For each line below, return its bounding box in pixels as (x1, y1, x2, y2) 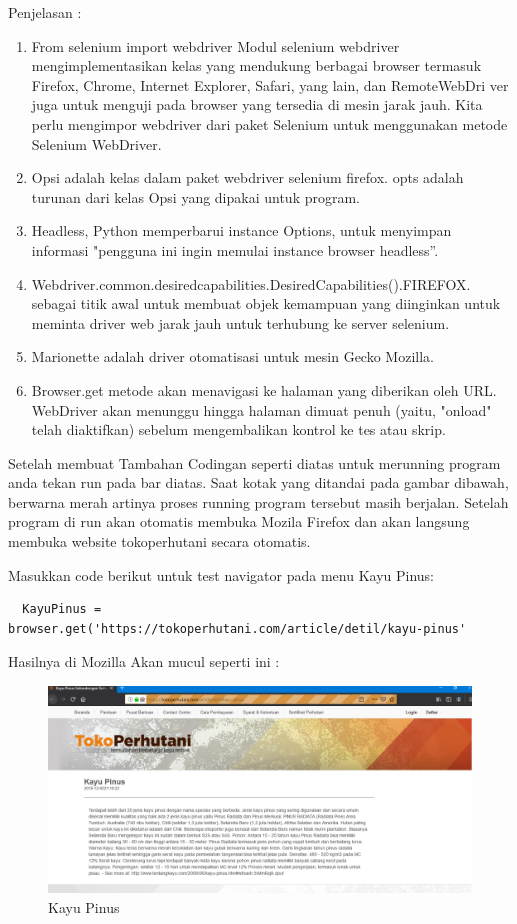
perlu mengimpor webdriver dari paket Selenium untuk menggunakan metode (31, 113, 508, 134)
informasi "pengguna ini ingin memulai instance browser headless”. (31, 239, 439, 260)
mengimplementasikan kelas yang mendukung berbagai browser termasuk (31, 55, 482, 76)
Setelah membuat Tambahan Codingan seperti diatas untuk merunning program (8, 452, 501, 473)
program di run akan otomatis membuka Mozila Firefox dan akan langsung (8, 511, 470, 532)
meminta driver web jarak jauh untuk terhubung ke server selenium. (31, 312, 450, 333)
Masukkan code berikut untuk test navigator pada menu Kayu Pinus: (8, 564, 435, 585)
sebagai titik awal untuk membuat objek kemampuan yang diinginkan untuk (31, 293, 501, 314)
